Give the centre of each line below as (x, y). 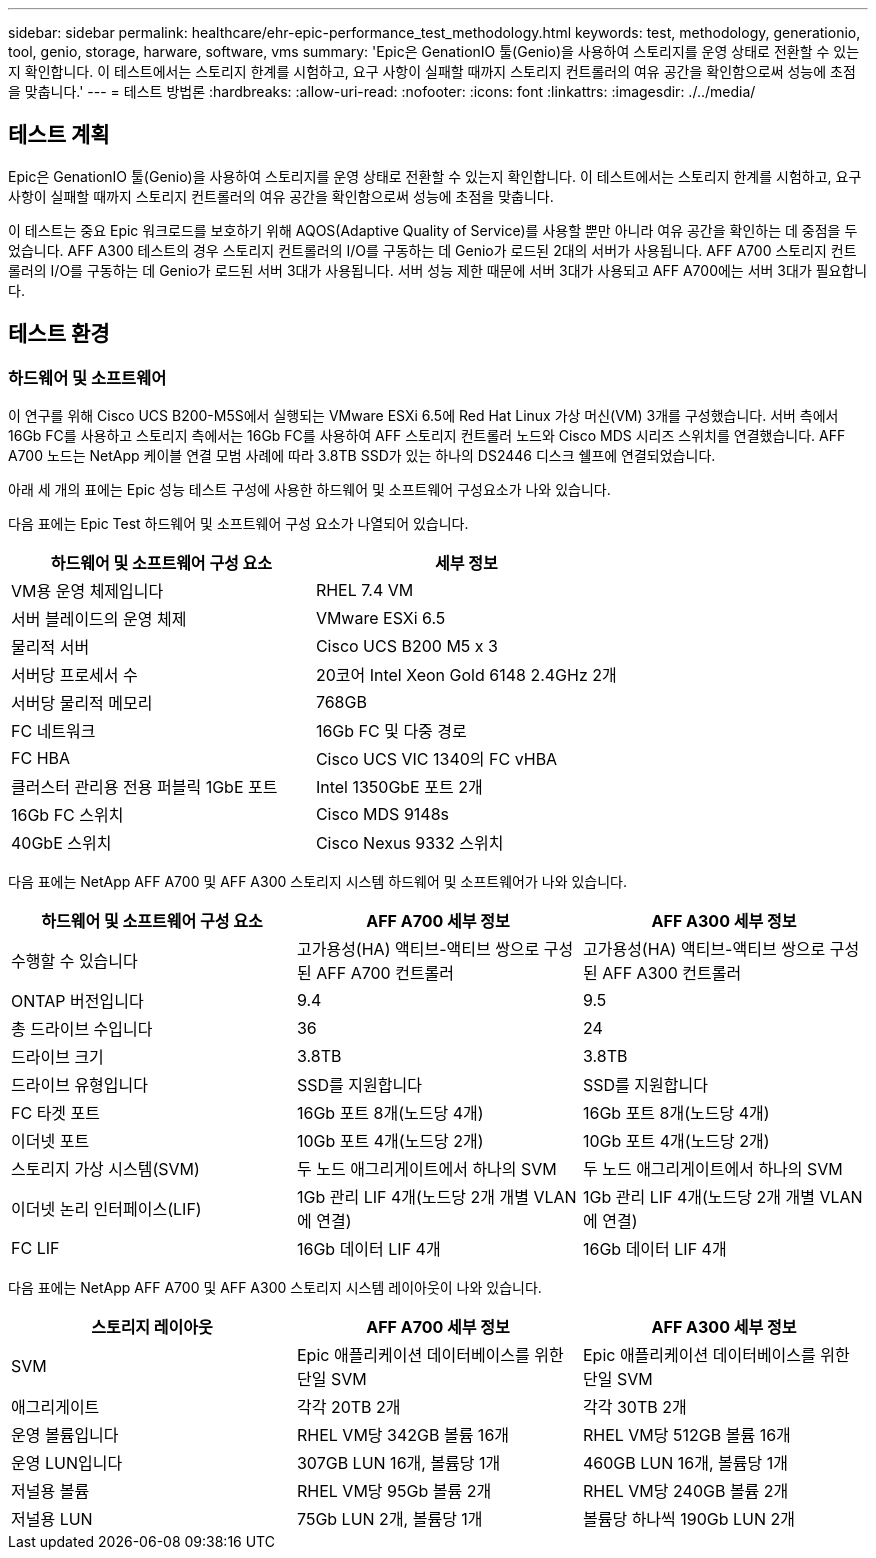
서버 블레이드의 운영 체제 (99, 619)
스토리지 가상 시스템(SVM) (105, 1169)
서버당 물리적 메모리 (82, 703)
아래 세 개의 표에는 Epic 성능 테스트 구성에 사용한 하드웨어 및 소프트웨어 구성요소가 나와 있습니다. (309, 490)
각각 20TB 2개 (348, 1407)
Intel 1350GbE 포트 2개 (399, 787)
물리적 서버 (50, 647)
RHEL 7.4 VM (364, 590)
